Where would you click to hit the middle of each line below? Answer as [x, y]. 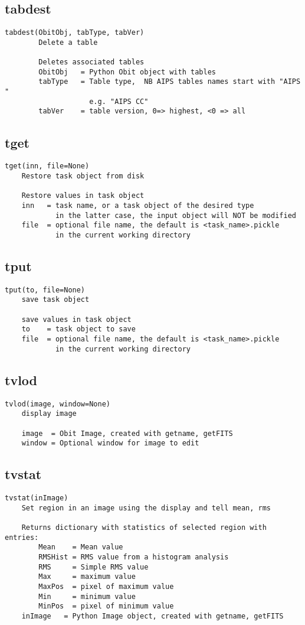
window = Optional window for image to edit [110, 443]
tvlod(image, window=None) [58, 404]
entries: [22, 537]
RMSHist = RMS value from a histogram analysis [134, 557]
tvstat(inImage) [37, 498]
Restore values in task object [83, 196]
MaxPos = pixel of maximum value [106, 586]
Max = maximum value [87, 577]
